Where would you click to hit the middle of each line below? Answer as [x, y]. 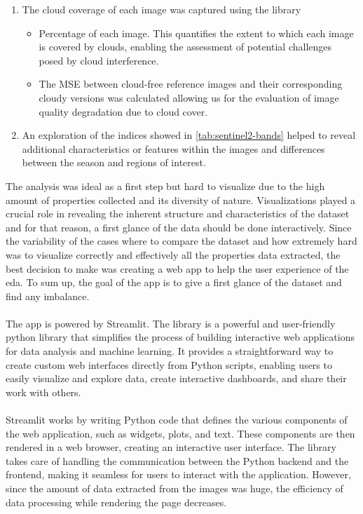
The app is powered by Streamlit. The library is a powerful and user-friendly [171, 323]
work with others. [43, 392]
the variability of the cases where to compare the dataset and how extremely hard [181, 241]
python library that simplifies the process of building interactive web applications [180, 337]
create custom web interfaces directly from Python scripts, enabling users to [169, 364]
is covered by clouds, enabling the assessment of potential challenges [185, 47]
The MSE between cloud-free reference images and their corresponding [191, 84]
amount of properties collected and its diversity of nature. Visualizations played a [181, 199]
